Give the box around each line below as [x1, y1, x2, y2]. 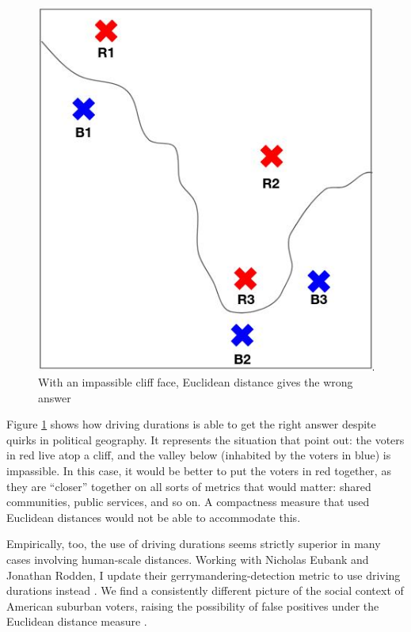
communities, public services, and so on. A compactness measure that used [6, 493, 370, 510]
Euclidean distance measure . [6, 613, 147, 630]
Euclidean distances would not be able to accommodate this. [6, 508, 301, 525]
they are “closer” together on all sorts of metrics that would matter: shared [6, 478, 371, 494]
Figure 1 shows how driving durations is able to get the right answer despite [6, 416, 376, 432]
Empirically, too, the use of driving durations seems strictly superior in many [6, 535, 381, 552]
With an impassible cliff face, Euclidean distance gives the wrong [38, 374, 353, 390]
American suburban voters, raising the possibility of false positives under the [6, 597, 379, 614]
